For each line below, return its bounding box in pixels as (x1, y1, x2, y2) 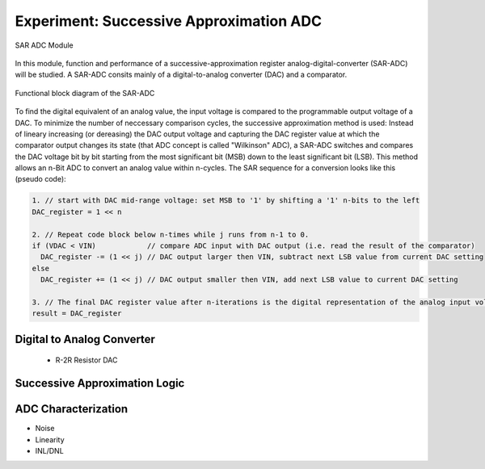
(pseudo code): (15, 174, 66, 184)
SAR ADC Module (15, 40, 74, 50)
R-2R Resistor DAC (55, 355, 118, 365)
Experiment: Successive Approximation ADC (15, 12, 323, 30)
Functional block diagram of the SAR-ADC (15, 88, 155, 98)
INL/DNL (35, 446, 64, 456)
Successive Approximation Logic (15, 376, 185, 391)
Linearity (35, 434, 65, 444)
